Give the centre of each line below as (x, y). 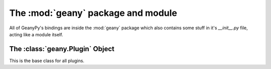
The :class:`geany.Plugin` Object (62, 49)
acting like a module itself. (36, 34)
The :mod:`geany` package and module (93, 13)
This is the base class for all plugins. (47, 61)
